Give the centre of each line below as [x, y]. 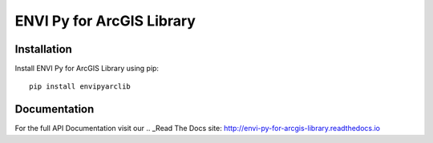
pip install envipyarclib [80, 87]
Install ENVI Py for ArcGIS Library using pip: [87, 69]
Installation [43, 49]
